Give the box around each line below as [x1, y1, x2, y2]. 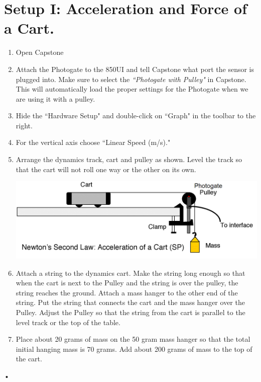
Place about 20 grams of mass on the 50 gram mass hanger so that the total [16, 334, 250, 344]
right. [16, 120, 33, 130]
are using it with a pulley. [16, 93, 95, 104]
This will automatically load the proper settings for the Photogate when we [16, 84, 248, 94]
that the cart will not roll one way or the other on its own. [16, 164, 196, 174]
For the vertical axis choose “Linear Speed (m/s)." [16, 137, 171, 147]
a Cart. [4, 18, 55, 38]
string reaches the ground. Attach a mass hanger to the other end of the [16, 287, 238, 297]
